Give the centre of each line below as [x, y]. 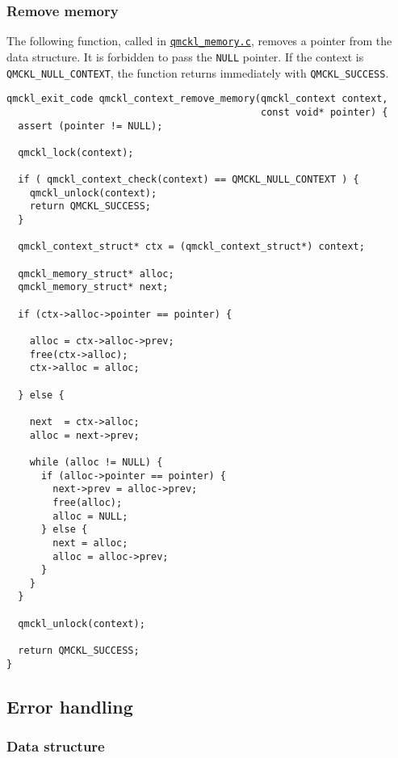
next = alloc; [90, 543]
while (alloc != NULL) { [96, 462]
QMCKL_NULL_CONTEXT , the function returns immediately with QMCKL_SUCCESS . [198, 72]
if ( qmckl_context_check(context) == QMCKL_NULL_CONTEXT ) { [189, 180]
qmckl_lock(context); [76, 152]
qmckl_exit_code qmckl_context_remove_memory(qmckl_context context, [197, 99]
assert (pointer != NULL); [90, 126]
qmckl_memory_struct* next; [93, 287]
